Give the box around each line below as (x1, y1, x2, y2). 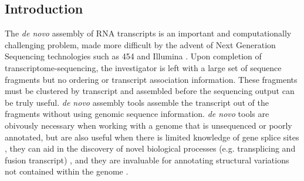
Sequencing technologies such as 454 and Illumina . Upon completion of (5, 50, 262, 62)
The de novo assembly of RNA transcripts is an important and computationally (5, 27, 292, 39)
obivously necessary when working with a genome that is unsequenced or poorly (5, 119, 292, 131)
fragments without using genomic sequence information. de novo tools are (5, 108, 269, 120)
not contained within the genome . (5, 165, 129, 177)
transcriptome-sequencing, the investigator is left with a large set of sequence (5, 61, 282, 73)
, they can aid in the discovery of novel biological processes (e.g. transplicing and (5, 142, 296, 155)
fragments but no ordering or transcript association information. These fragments (5, 73, 298, 85)
